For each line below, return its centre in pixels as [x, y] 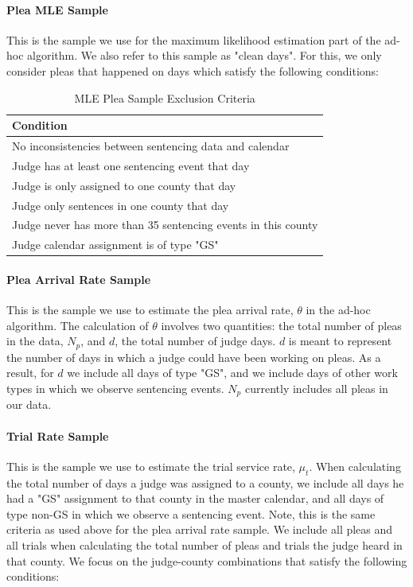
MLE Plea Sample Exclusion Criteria [165, 97]
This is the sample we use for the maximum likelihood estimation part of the [194, 39]
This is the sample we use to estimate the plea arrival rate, [150, 310]
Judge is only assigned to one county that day [124, 185]
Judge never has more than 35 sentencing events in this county [165, 225]
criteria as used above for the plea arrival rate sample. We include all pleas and [200, 529]
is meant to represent [340, 341]
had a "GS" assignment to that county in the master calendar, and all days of [195, 498]
